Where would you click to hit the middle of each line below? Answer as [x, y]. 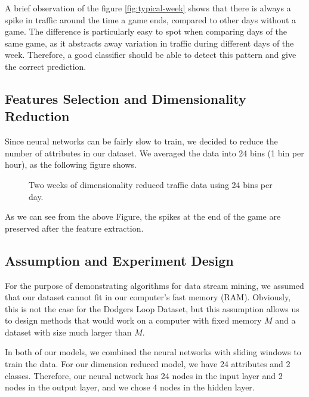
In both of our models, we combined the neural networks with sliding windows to [153, 352]
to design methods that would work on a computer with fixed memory [133, 320]
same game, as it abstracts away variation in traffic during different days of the [149, 43]
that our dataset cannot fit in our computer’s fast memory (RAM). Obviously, [148, 297]
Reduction [37, 116]
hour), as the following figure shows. [71, 164]
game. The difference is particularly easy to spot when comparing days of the [146, 31]
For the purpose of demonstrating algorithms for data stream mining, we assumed [154, 285]
